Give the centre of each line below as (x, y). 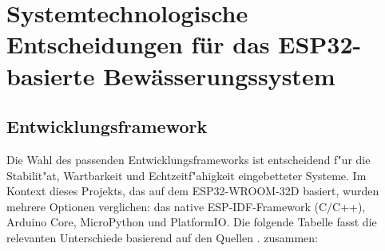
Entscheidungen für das (138, 44)
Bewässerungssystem (219, 75)
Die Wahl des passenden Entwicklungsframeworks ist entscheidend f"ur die (189, 159)
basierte (51, 75)
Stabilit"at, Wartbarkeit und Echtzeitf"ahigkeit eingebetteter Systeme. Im (187, 175)
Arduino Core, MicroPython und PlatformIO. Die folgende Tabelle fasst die (192, 222)
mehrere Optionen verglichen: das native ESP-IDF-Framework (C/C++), (186, 206)
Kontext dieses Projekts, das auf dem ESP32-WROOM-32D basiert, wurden (193, 191)
